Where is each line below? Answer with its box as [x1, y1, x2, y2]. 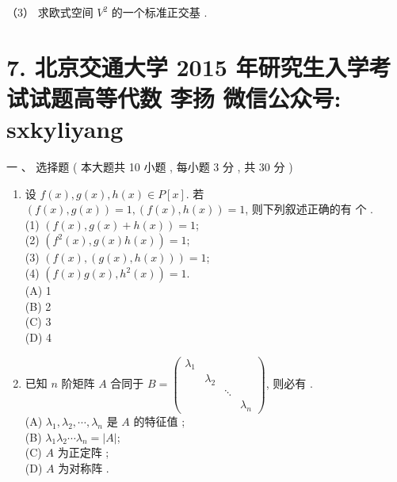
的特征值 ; [133, 413, 185, 430]
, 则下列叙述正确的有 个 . [245, 201, 373, 217]
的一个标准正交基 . [111, 4, 208, 20]
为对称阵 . [58, 459, 109, 476]
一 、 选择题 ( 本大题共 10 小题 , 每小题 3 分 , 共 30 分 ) [6, 159, 293, 175]
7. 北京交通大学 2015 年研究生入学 [6, 50, 369, 82]
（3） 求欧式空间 [6, 4, 94, 20]
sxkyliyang [6, 113, 124, 145]
